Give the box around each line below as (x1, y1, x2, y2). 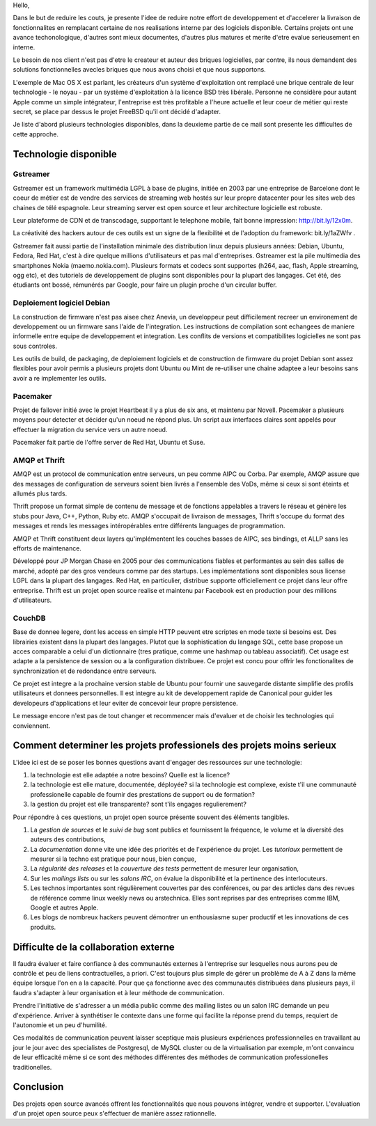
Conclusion (13, 1081, 64, 1093)
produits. (30, 923, 56, 931)
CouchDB (13, 613, 46, 623)
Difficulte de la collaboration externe (13, 941, 175, 953)
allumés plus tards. (13, 489, 68, 498)
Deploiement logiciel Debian (13, 298, 111, 308)
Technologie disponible (13, 148, 118, 160)
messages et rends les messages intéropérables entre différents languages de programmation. (13, 522, 285, 530)
